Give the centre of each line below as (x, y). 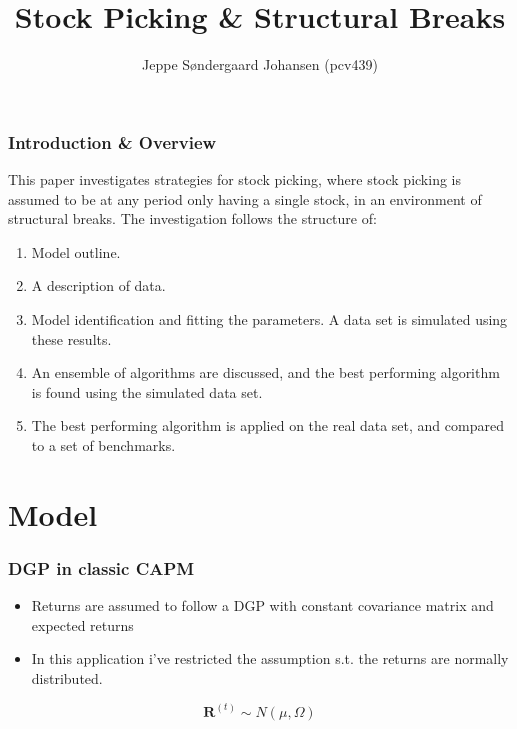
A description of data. (98, 285)
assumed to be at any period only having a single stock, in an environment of (245, 198)
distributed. (67, 677)
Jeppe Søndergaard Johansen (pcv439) (260, 64)
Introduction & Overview (112, 141)
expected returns (82, 624)
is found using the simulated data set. (147, 391)
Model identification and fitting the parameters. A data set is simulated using (269, 318)
